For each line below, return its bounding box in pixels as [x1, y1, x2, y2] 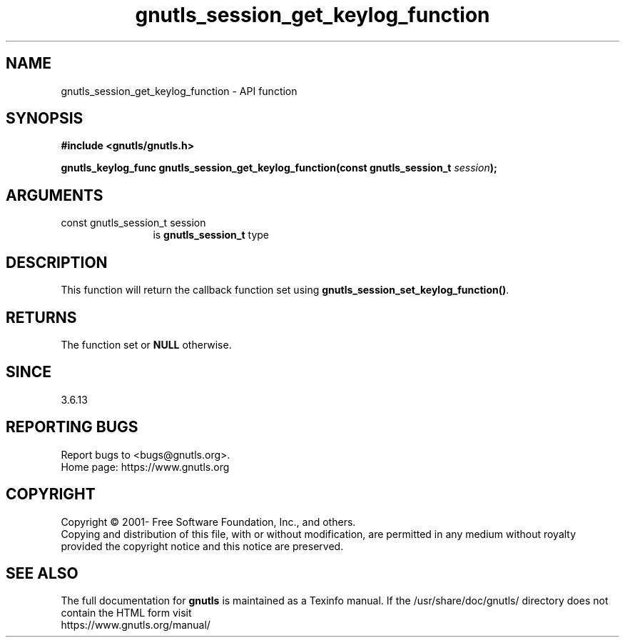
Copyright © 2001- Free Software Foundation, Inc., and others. [61, 515, 356, 528]
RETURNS [6, 308, 77, 327]
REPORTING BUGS [6, 418, 138, 437]
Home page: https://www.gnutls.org [61, 460, 230, 473]
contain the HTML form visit [61, 607, 192, 619]
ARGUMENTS [6, 186, 103, 204]
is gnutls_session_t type [153, 229, 270, 241]
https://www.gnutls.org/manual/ [61, 619, 210, 632]
